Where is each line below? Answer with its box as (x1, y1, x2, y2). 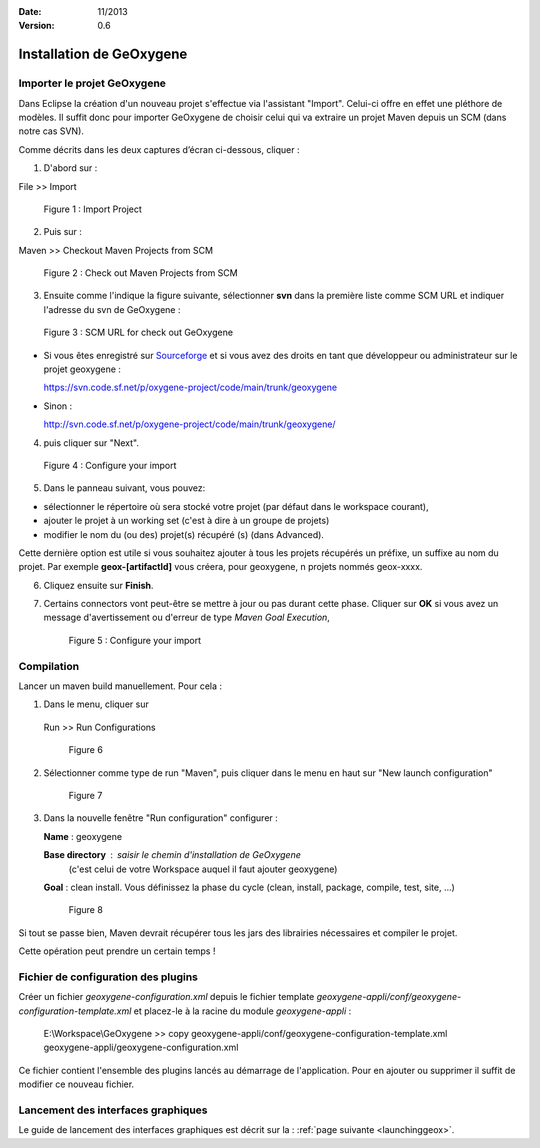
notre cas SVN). (18, 125, 85, 137)
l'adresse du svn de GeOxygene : (43, 303, 181, 315)
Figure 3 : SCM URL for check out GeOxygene (43, 326, 234, 339)
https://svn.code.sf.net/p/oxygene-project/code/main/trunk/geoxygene (43, 381, 338, 394)
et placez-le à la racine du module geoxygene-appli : (133, 1005, 352, 1017)
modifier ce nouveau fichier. (18, 1078, 135, 1090)
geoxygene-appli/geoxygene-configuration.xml (43, 1041, 239, 1054)
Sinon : (43, 400, 73, 412)
